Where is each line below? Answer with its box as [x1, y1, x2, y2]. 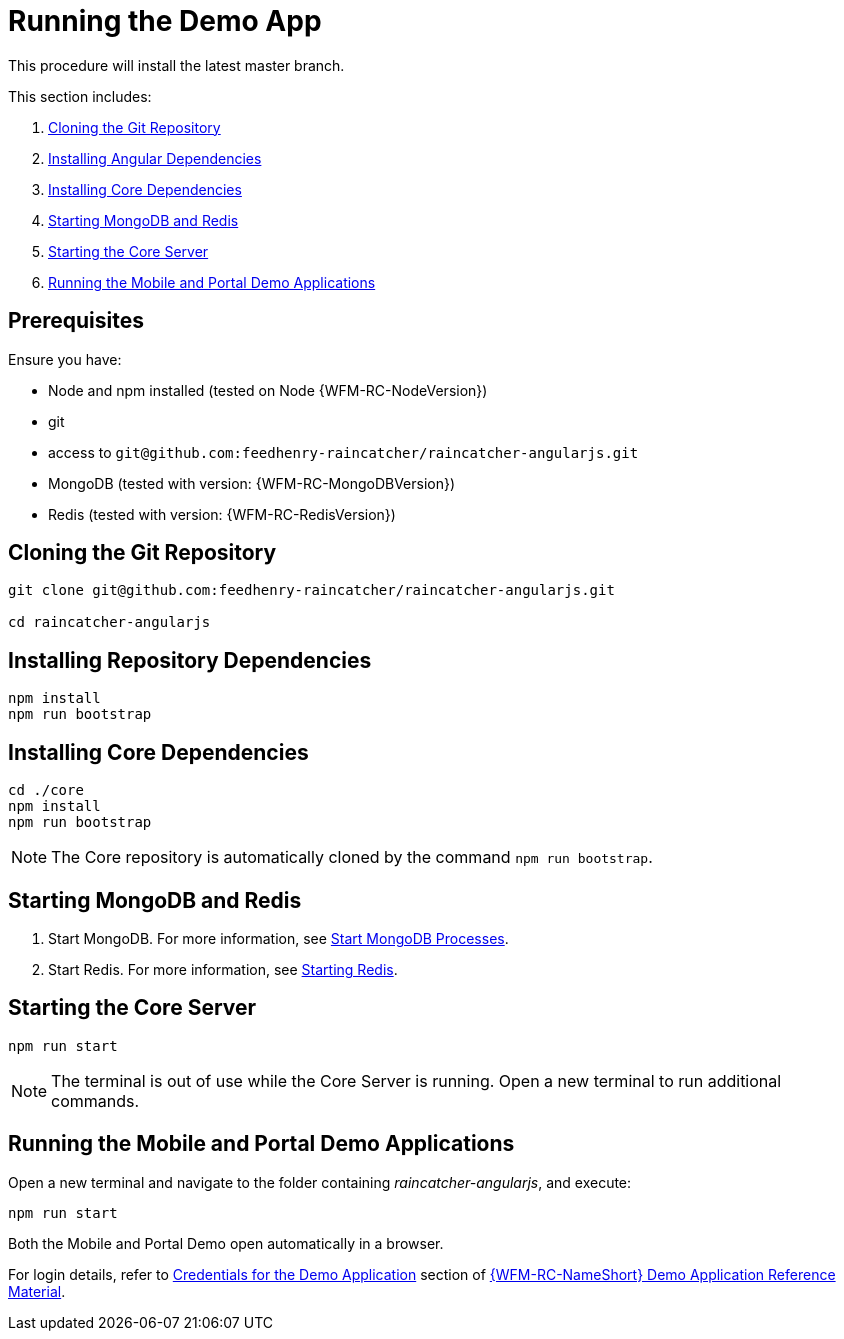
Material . [8, 1282, 66, 1300]
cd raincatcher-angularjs [8, 614, 211, 631]
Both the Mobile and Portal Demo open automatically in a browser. [8, 1234, 444, 1252]
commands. [51, 1090, 140, 1111]
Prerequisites [8, 308, 144, 334]
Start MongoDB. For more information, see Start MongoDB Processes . [48, 929, 509, 947]
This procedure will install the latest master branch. [8, 56, 345, 74]
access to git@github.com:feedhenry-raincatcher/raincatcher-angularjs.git [48, 443, 639, 461]
